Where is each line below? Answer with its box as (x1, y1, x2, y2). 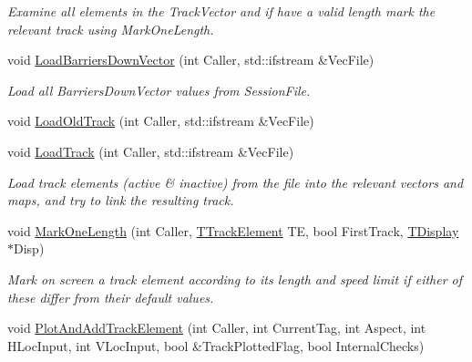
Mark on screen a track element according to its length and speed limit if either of (7, 269, 463, 288)
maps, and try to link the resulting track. (7, 191, 234, 210)
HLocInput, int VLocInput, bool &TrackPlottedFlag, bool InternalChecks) (7, 336, 425, 355)
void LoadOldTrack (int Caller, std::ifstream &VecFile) (7, 111, 314, 130)
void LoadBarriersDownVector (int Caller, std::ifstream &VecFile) (7, 50, 375, 69)
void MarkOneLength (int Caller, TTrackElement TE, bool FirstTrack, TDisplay (7, 221, 459, 240)
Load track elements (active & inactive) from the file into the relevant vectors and (7, 172, 464, 191)
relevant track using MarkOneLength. (7, 19, 214, 38)
